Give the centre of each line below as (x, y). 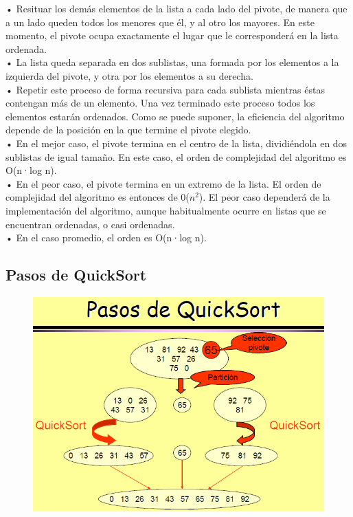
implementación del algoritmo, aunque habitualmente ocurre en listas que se (166, 210)
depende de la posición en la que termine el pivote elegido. (128, 130)
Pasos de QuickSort (76, 275)
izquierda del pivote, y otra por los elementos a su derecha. (129, 75)
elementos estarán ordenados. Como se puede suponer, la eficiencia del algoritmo (175, 116)
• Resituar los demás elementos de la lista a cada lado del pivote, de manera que (176, 8)
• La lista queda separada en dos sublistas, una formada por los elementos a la (172, 62)
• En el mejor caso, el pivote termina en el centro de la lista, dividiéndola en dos (176, 143)
